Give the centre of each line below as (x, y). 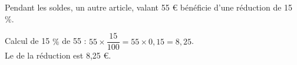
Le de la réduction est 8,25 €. (58, 55)
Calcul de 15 (27, 41)
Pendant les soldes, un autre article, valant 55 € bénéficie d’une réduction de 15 (149, 7)
